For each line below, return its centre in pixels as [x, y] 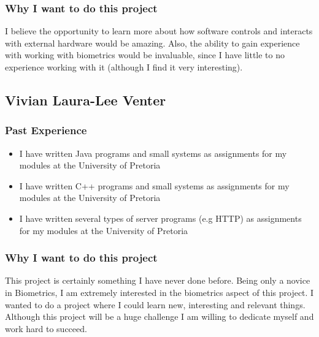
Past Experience [46, 130]
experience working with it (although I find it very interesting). [124, 67]
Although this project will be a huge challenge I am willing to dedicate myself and [159, 316]
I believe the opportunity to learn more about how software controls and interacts [159, 31]
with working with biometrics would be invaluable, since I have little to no [145, 55]
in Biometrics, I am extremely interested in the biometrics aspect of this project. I [159, 292]
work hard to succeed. [46, 328]
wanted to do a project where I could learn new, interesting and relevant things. [155, 304]
